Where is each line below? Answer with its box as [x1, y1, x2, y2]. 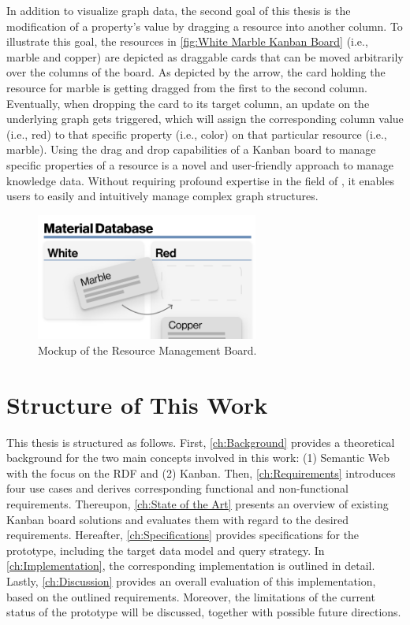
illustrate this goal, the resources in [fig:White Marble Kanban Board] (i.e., [6, 33, 368, 50]
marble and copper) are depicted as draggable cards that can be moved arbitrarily [6, 48, 404, 65]
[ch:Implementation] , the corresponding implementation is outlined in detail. [6, 557, 375, 574]
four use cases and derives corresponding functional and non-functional [6, 480, 348, 497]
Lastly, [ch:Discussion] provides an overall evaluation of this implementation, [6, 573, 376, 590]
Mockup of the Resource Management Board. [38, 341, 257, 358]
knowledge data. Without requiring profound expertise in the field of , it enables [6, 172, 394, 188]
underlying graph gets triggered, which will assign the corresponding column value [6, 110, 404, 127]
